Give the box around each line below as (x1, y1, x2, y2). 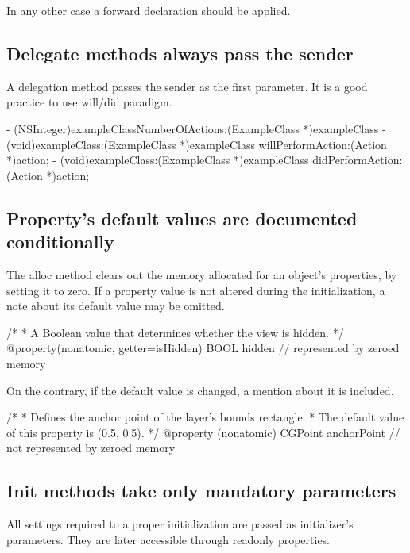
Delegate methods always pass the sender (6, 40, 354, 65)
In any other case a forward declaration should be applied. (6, 2, 291, 18)
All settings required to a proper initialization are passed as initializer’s (6, 516, 354, 532)
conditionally (6, 229, 114, 254)
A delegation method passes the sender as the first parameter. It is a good (6, 78, 368, 94)
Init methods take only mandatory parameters (6, 478, 396, 503)
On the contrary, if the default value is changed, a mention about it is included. (6, 382, 394, 398)
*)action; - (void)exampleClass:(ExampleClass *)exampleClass (6, 152, 309, 168)
